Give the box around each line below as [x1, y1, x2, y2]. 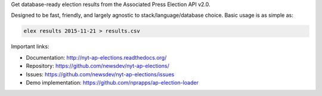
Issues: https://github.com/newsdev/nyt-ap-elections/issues [26, 70, 175, 78]
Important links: [11, 43, 49, 50]
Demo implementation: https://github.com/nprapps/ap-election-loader [26, 79, 199, 86]
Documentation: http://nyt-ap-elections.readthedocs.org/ [26, 54, 167, 61]
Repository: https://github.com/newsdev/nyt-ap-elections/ [26, 63, 169, 70]
